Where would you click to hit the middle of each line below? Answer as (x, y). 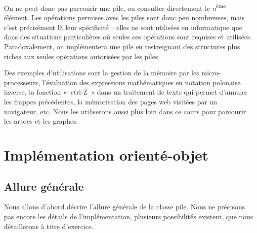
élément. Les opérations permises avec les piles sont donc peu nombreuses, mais (124, 17)
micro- (211, 73)
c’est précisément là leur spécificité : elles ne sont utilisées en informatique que (123, 27)
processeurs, (22, 82)
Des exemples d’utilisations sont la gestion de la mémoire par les (102, 73)
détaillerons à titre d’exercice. (49, 226)
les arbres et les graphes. (41, 121)
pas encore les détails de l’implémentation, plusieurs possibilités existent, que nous (128, 216)
